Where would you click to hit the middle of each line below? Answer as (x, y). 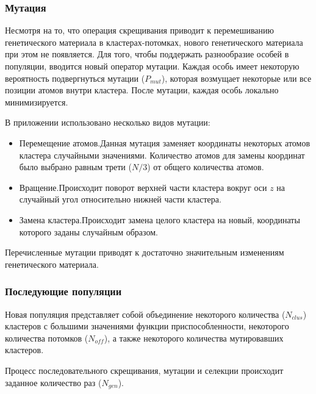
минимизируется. (37, 102)
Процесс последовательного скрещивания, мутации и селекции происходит (144, 370)
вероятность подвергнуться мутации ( (75, 78)
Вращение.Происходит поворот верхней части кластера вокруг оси (143, 187)
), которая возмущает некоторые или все (236, 78)
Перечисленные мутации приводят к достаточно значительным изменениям (145, 252)
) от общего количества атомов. (206, 167)
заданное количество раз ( (53, 382)
